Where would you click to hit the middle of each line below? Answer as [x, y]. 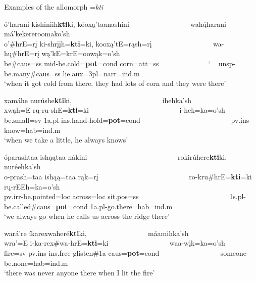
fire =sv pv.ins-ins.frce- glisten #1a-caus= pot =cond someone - [126, 253]
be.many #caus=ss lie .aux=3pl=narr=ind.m [72, 73]
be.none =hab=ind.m [36, 263]
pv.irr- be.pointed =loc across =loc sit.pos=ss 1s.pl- [125, 196]
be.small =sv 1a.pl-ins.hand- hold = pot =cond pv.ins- [128, 120]
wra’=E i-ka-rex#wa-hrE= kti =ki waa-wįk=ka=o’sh [115, 243]
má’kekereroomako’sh [37, 34]
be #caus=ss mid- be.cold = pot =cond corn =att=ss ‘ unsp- [120, 63]
